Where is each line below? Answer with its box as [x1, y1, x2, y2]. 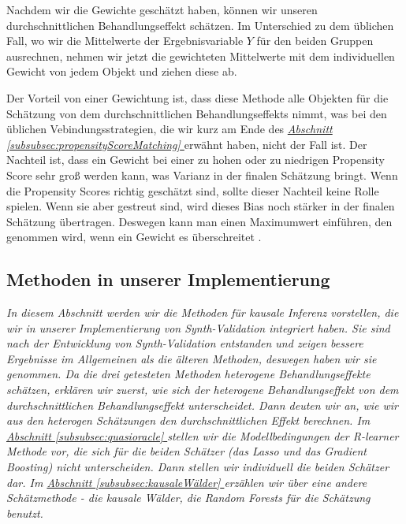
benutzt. [6, 504, 43, 521]
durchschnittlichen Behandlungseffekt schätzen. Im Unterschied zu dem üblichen [6, 17, 394, 33]
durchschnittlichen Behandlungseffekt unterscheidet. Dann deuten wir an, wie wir [6, 396, 399, 413]
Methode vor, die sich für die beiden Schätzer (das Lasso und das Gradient [6, 443, 367, 459]
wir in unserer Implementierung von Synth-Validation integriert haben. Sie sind [6, 319, 390, 336]
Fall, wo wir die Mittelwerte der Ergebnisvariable [6, 32, 244, 49]
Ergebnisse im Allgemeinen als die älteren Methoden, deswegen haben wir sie [6, 350, 377, 366]
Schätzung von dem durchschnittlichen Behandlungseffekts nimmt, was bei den [6, 105, 387, 121]
